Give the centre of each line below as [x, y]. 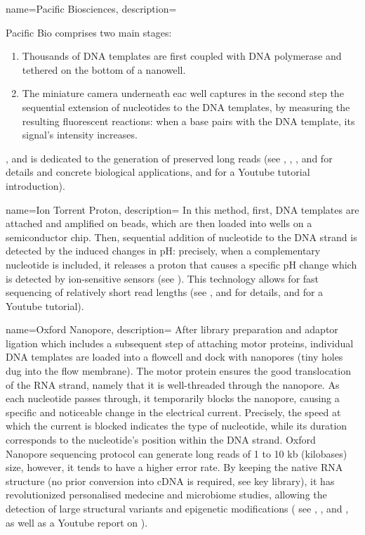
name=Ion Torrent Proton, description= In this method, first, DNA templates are [182, 209]
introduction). [35, 185]
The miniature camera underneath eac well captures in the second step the [183, 93]
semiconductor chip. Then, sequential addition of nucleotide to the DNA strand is [181, 237]
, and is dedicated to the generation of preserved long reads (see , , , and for [169, 158]
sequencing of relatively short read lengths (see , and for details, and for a [165, 292]
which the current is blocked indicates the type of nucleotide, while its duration [177, 426]
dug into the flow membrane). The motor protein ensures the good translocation [178, 371]
